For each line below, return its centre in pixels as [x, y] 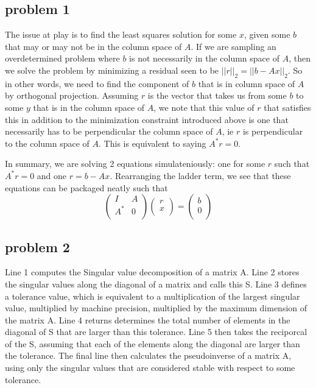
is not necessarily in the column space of [204, 58]
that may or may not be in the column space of [93, 46]
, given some [267, 34]
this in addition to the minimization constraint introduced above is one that [147, 119]
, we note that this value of [204, 107]
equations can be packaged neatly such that [86, 187]
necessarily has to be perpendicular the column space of [109, 131]
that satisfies [287, 107]
